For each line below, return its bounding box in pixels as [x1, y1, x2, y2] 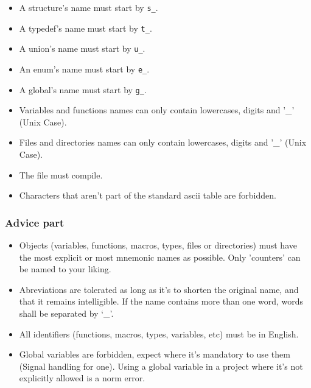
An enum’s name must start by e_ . [19, 62, 150, 75]
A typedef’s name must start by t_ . [19, 21, 152, 34]
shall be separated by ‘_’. [19, 307, 114, 320]
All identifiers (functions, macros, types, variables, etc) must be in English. [19, 327, 299, 340]
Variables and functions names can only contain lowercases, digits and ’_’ [19, 104, 295, 116]
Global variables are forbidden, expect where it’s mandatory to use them [19, 348, 290, 361]
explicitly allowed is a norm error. [19, 372, 145, 384]
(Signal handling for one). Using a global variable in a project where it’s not [19, 359, 303, 372]
